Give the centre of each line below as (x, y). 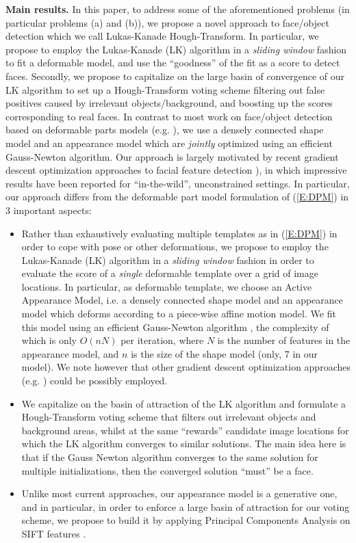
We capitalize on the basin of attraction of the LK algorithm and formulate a (184, 403)
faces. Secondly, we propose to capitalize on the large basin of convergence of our (175, 76)
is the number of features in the (284, 340)
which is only (49, 340)
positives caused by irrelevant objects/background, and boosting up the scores (169, 103)
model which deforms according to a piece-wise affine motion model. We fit (179, 314)
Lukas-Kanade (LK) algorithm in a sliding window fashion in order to (168, 260)
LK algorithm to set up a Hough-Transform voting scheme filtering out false (165, 89)
